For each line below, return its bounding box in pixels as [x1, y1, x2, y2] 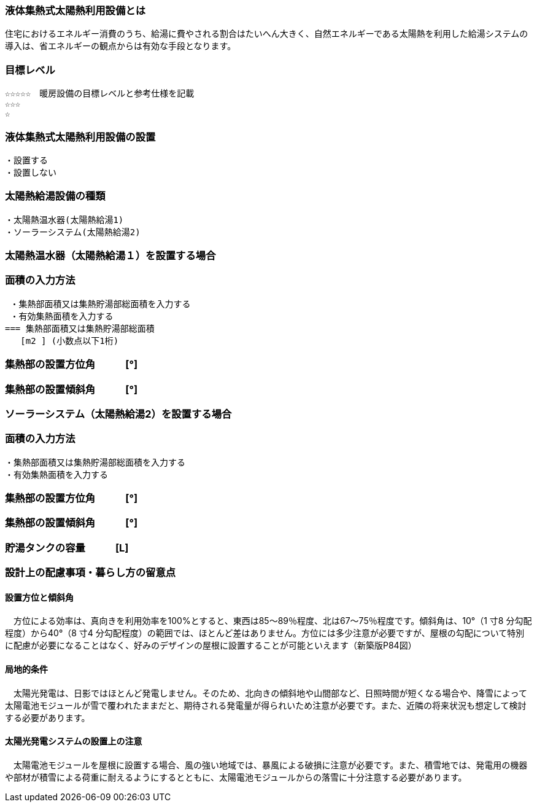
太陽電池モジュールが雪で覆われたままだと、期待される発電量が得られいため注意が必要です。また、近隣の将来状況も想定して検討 [5, 700, 527, 711]
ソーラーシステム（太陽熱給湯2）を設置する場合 [5, 407, 232, 420]
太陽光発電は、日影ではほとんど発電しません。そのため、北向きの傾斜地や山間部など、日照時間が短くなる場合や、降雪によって [13, 687, 527, 698]
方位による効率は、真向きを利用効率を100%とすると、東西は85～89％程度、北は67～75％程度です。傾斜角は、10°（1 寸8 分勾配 [13, 615, 532, 626]
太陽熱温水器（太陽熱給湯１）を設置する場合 [5, 249, 216, 262]
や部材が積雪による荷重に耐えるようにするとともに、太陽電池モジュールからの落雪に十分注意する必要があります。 [5, 771, 467, 782]
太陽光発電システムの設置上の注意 [5, 736, 142, 747]
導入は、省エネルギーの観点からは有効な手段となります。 [5, 41, 236, 52]
